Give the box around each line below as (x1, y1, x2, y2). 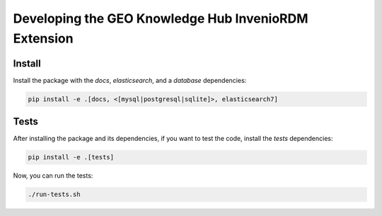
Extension (13, 30, 74, 46)
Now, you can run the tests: (13, 171, 93, 180)
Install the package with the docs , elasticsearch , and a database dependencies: (13, 76, 247, 84)
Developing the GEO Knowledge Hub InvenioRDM (13, 11, 308, 26)
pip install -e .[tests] (28, 153, 115, 161)
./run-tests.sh (28, 191, 81, 198)
